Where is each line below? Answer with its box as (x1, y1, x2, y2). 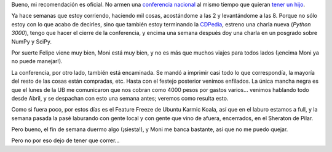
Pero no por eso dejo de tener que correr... (11, 137, 120, 144)
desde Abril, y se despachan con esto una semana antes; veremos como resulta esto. (11, 94, 229, 102)
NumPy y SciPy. (11, 37, 52, 45)
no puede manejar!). (11, 58, 63, 65)
